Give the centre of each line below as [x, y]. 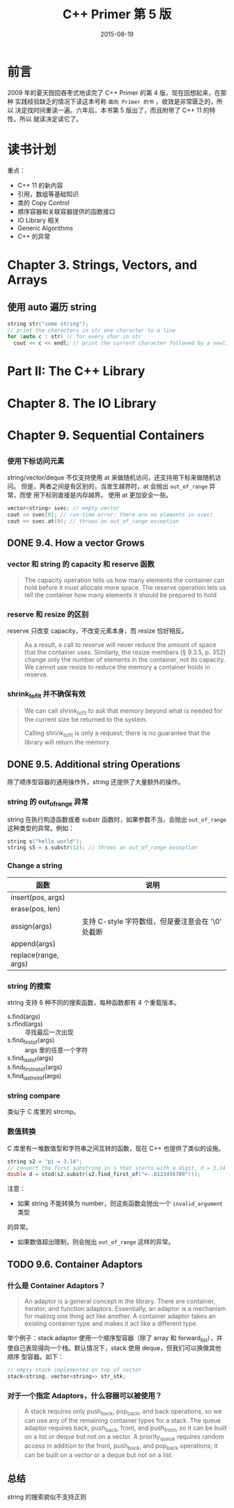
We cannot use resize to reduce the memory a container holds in [117, 667]
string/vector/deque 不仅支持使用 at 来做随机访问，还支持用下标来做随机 [111, 478]
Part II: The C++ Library [76, 371]
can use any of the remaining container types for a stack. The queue [123, 1420]
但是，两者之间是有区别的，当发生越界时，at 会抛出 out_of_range [114, 486]
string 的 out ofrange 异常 [48, 802]
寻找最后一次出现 [49, 1032]
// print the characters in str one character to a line [92, 330]
